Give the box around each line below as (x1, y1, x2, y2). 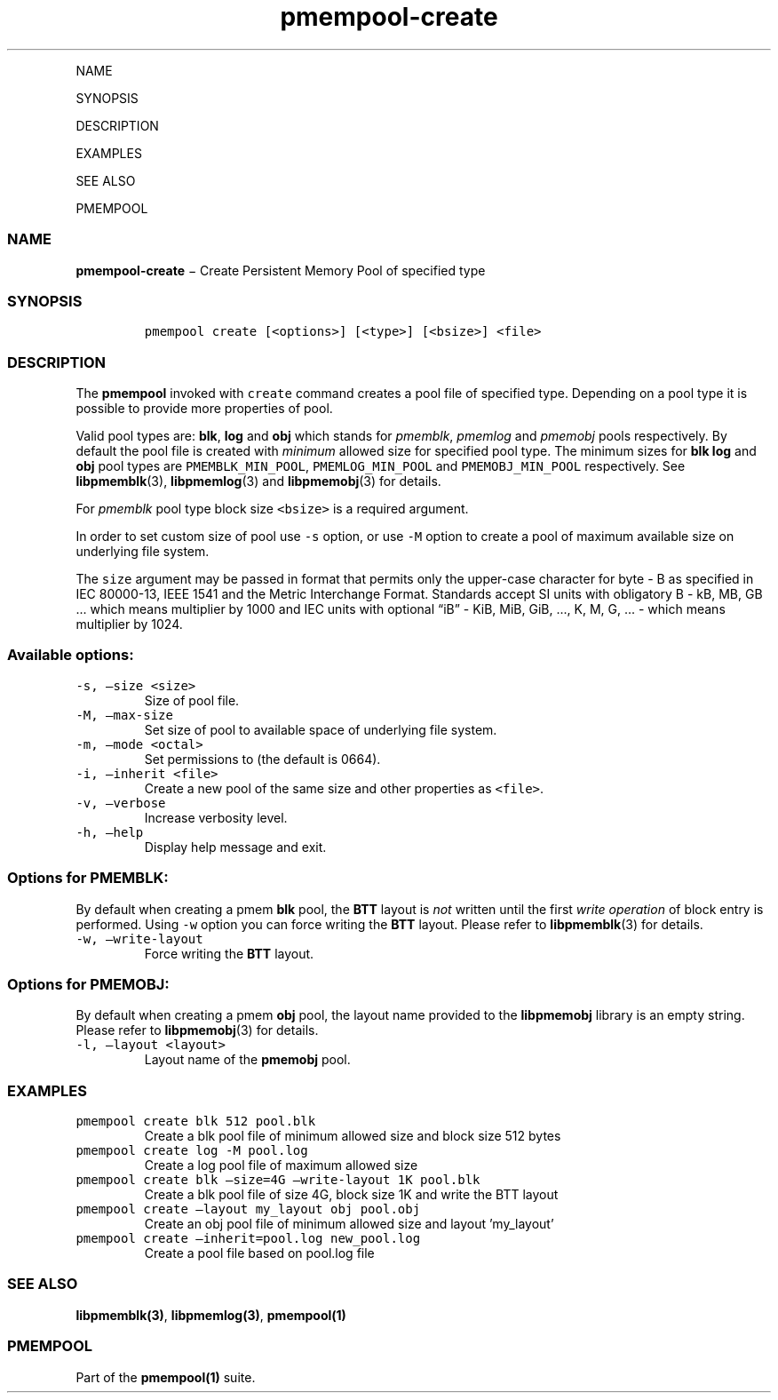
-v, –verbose (75, 795, 166, 810)
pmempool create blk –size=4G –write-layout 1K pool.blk (75, 1173, 480, 1187)
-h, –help (75, 824, 144, 839)
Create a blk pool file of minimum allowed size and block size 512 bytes (144, 1128, 561, 1143)
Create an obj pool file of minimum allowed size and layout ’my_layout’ (144, 1216, 554, 1231)
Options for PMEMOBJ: (7, 974, 170, 993)
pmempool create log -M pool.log (75, 1143, 308, 1157)
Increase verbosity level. (144, 809, 288, 825)
